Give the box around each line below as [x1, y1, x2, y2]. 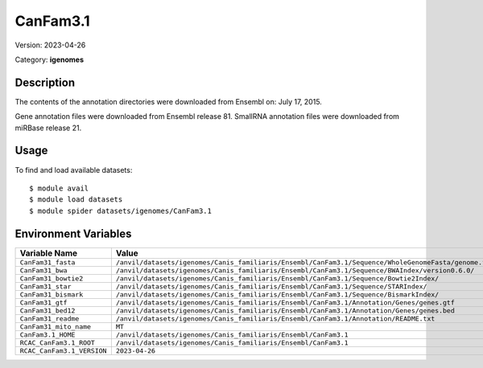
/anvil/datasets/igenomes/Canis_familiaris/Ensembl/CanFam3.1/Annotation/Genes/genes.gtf [115, 298, 455, 307]
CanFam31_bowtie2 [19, 274, 84, 283]
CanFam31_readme [19, 314, 80, 323]
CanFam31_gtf [19, 298, 68, 307]
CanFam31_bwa [19, 266, 68, 275]
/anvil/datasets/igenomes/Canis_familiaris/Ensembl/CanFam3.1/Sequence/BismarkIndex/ [115, 290, 440, 299]
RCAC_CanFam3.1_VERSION [19, 346, 107, 355]
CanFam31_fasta [19, 258, 76, 267]
